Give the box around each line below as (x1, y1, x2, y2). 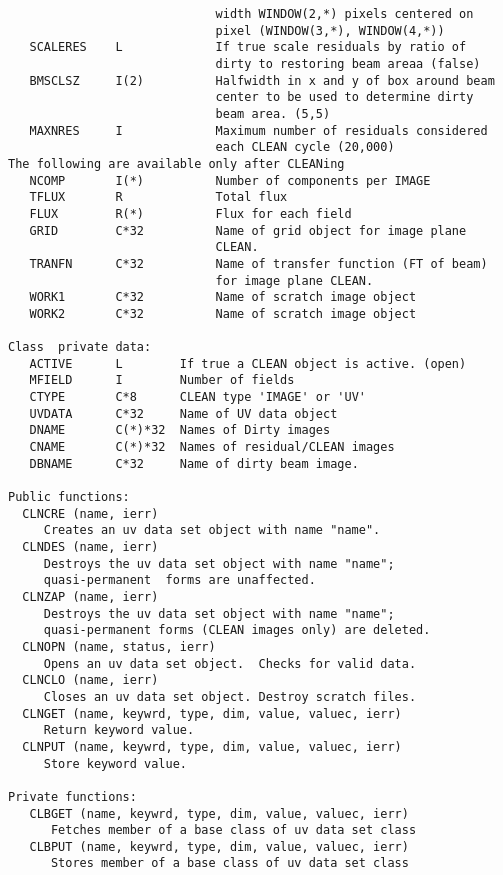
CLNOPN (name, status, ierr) (22, 639, 216, 654)
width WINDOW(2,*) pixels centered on (215, 7, 474, 21)
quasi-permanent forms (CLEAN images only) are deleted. (43, 623, 431, 638)
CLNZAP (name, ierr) (22, 589, 159, 604)
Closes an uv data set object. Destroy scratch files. (43, 689, 417, 704)
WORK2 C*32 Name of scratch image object (29, 306, 417, 321)
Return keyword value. (43, 723, 195, 738)
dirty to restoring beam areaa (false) (215, 56, 481, 71)
